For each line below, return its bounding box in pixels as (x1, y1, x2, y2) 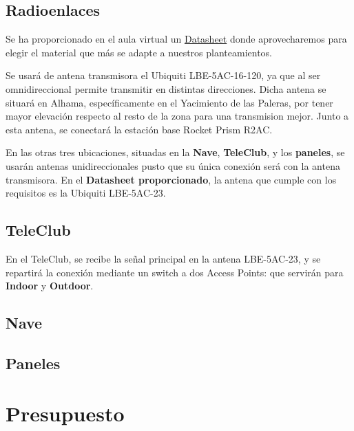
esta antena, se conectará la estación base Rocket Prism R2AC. (6, 122, 273, 136)
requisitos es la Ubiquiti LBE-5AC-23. (6, 186, 166, 200)
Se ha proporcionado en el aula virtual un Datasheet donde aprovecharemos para (6, 32, 347, 46)
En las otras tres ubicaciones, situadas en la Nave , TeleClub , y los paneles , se (6, 145, 345, 159)
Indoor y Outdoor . (6, 278, 94, 293)
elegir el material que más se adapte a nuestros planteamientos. (6, 45, 273, 59)
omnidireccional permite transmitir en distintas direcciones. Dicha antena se (6, 81, 326, 96)
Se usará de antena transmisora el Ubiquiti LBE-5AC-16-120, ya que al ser (6, 68, 321, 82)
